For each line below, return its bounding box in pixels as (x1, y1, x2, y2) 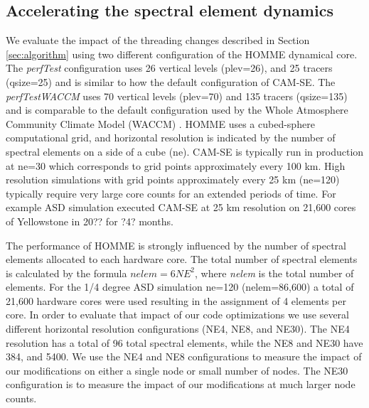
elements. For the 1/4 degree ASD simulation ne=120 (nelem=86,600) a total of (6, 279, 354, 294)
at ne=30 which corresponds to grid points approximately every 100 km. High (6, 158, 346, 173)
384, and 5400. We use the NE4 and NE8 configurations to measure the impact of (6, 349, 362, 364)
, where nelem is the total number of (195, 265, 354, 280)
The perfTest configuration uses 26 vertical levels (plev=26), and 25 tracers (6, 60, 333, 75)
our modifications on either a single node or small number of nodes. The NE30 (6, 363, 348, 377)
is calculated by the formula (6, 265, 127, 280)
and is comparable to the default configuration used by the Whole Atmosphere (6, 102, 348, 117)
